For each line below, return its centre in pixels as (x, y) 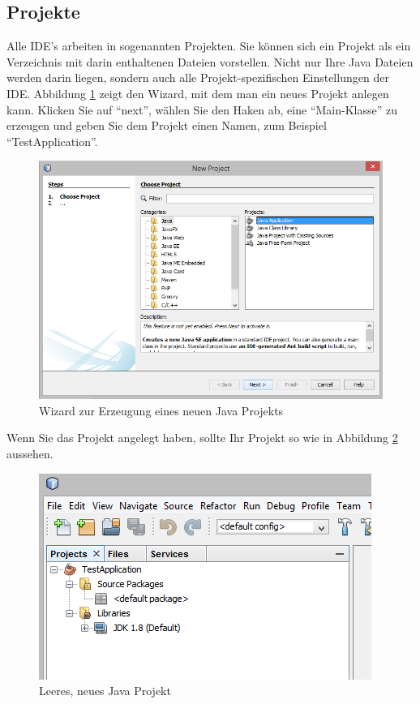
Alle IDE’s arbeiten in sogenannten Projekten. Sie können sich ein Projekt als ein (209, 46)
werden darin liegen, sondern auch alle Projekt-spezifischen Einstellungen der (198, 77)
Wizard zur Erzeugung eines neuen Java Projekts (161, 410)
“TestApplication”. (52, 141)
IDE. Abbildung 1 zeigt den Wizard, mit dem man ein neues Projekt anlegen (198, 93)
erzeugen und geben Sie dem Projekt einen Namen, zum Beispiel (167, 125)
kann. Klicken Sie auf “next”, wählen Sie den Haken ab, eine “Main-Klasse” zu (202, 109)
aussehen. (30, 453)
